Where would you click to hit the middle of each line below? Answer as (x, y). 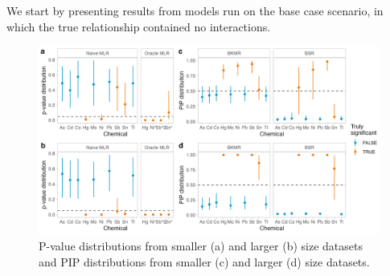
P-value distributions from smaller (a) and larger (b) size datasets (201, 245)
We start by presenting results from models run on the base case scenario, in (195, 10)
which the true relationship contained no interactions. (139, 26)
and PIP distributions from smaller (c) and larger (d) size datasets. (204, 261)
